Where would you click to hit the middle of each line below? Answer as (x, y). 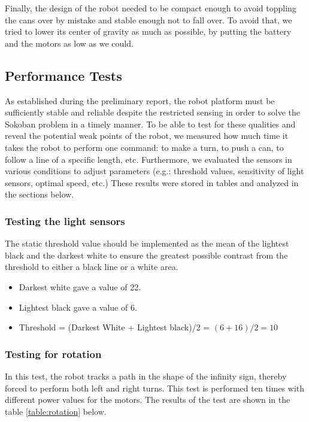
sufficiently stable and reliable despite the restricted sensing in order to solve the (153, 112)
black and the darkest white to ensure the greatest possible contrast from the (146, 255)
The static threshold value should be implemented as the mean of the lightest (147, 243)
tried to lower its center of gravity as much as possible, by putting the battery (148, 31)
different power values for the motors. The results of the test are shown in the (148, 400)
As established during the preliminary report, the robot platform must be (140, 100)
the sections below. (40, 194)
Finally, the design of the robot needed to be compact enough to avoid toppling (151, 8)
